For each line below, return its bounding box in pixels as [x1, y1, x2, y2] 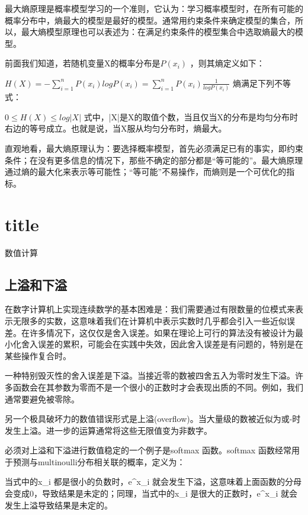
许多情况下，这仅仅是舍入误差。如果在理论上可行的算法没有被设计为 [29, 326, 295, 338]
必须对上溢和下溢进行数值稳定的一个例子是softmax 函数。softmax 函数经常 [5, 444, 291, 456]
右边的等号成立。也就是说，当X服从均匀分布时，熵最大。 [5, 122, 227, 135]
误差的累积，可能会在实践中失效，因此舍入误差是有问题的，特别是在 [37, 338, 303, 350]
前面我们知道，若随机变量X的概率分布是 [5, 57, 161, 69]
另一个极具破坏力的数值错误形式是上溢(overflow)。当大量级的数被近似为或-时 [5, 412, 301, 425]
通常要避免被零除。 [5, 392, 79, 405]
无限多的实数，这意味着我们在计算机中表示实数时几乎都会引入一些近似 [12, 314, 287, 327]
